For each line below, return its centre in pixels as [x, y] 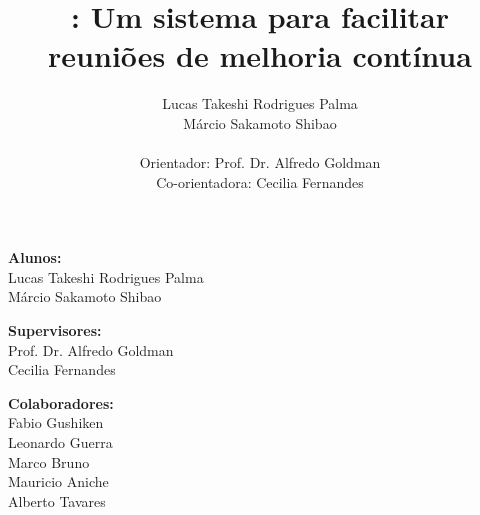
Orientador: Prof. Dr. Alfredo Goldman [260, 162]
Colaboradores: [61, 402]
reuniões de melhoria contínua [260, 55]
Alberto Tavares [57, 500]
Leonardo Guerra [60, 442]
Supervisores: [55, 330]
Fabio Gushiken [56, 422]
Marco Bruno [49, 461]
